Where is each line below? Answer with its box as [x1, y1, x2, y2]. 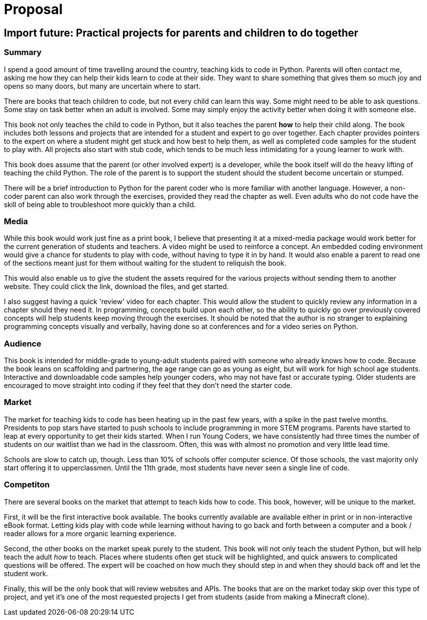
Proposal [4, 1, 63, 18]
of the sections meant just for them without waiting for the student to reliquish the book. [4, 259, 286, 268]
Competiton [4, 480, 50, 490]
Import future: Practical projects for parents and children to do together [4, 26, 359, 39]
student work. [4, 569, 48, 578]
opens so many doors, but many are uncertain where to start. [4, 81, 201, 90]
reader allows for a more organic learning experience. [4, 529, 177, 538]
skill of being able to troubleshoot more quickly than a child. [4, 200, 196, 209]
